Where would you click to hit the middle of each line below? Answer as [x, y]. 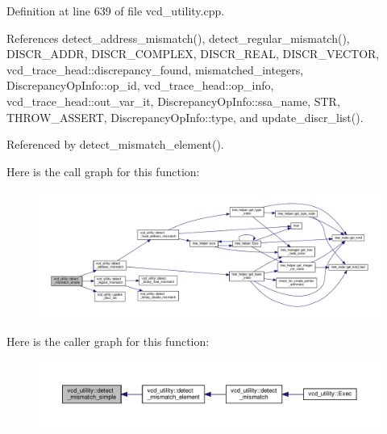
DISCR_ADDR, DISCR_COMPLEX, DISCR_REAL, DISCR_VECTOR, [193, 54]
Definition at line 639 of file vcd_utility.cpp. [116, 11]
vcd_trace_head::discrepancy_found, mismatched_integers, [155, 69]
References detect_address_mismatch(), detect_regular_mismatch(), [178, 38]
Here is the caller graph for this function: [108, 341]
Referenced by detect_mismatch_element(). [115, 144]
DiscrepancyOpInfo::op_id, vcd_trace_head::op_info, [140, 85]
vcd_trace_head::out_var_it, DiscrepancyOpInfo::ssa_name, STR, [173, 101]
